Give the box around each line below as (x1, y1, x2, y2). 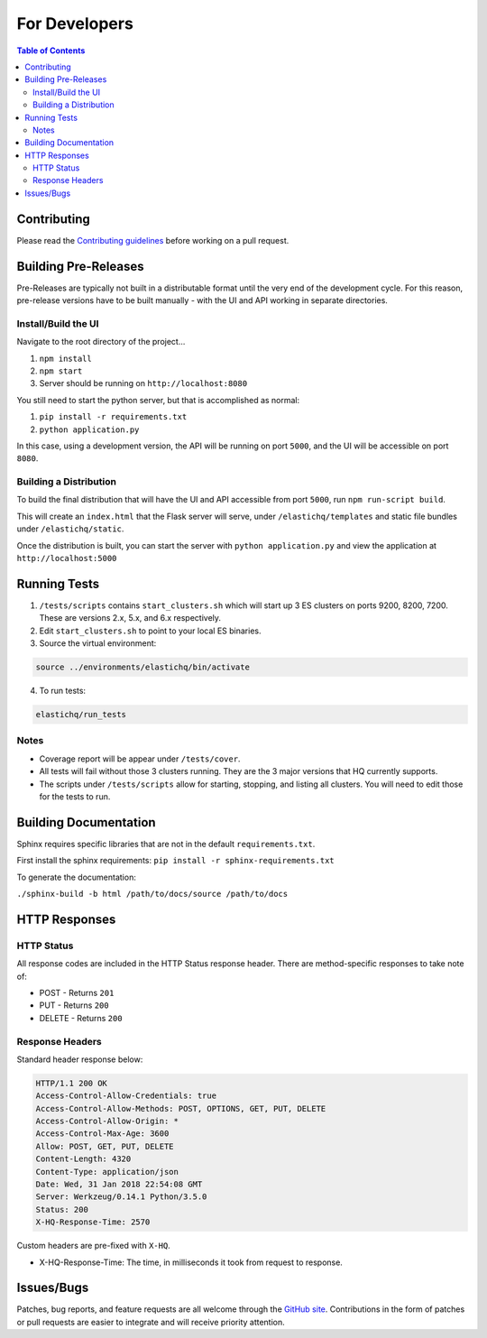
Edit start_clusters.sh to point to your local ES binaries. (39, 625, 262, 636)
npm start (39, 365, 83, 376)
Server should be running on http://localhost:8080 (39, 378, 248, 389)
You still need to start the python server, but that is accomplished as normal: (16, 394, 300, 405)
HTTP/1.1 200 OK (35, 1078, 108, 1088)
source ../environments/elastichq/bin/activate (35, 662, 250, 672)
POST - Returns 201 (39, 987, 115, 998)
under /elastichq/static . (16, 523, 124, 534)
